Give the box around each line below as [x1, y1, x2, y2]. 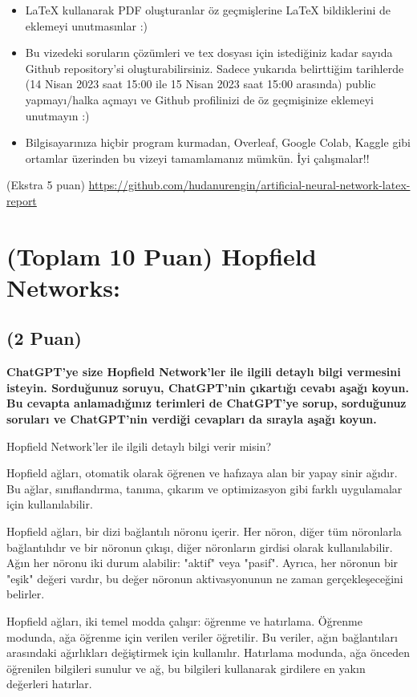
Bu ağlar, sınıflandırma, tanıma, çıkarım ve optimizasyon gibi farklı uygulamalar [6, 480, 403, 496]
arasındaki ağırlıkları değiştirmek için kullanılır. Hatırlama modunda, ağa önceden [6, 644, 410, 661]
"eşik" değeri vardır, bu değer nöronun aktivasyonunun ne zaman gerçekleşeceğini [6, 569, 403, 586]
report [6, 192, 37, 209]
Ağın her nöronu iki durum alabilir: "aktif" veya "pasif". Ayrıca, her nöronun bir [6, 554, 399, 571]
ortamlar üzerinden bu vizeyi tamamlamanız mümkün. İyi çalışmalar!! [25, 149, 370, 166]
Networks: [6, 270, 120, 303]
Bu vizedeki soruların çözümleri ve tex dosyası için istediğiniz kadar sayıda [25, 44, 393, 61]
